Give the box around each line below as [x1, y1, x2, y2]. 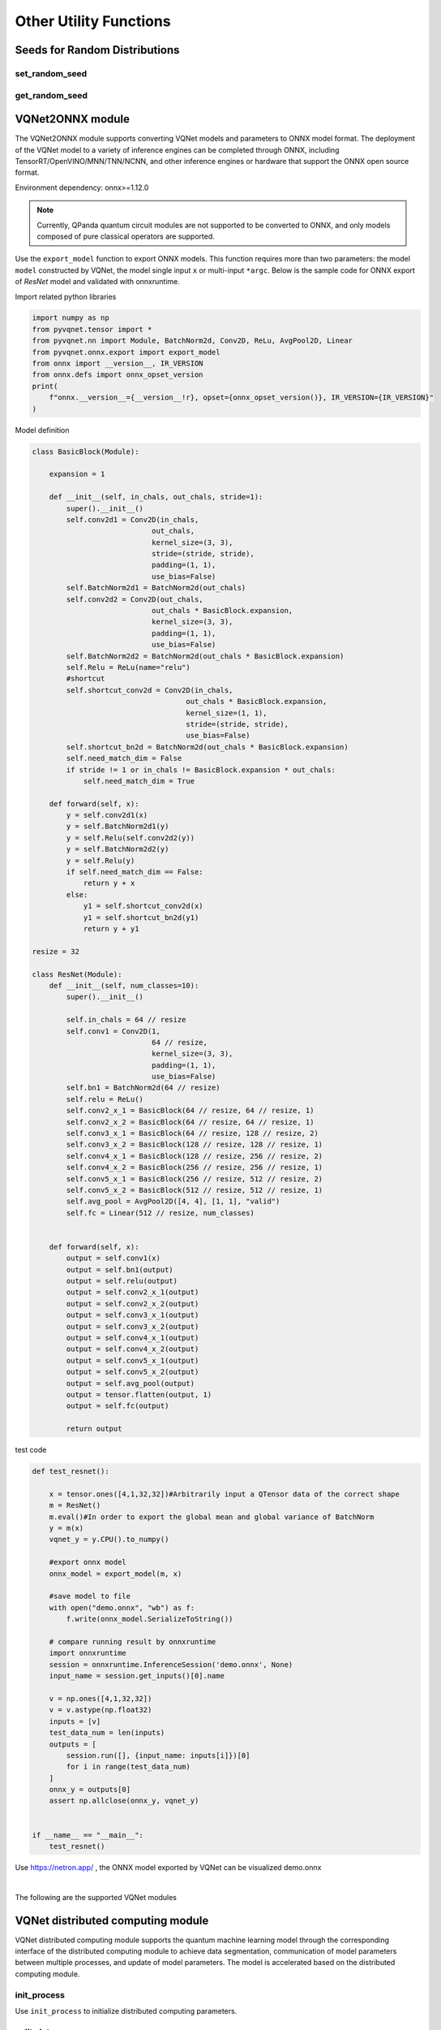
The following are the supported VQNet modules [15, 1892, 178, 1902]
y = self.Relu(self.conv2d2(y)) [66, 833, 195, 842]
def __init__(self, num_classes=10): [49, 981, 199, 990]
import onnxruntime [49, 1648, 127, 1658]
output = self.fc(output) [66, 1402, 169, 1410]
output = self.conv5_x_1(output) [66, 1356, 199, 1365]
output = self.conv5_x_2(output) [66, 1367, 199, 1376]
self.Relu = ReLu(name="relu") [66, 663, 191, 672]
